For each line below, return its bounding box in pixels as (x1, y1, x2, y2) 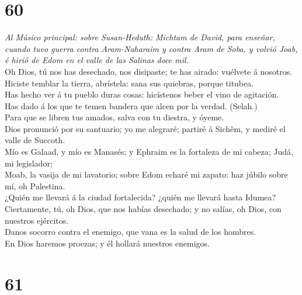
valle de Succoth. (5, 134, 65, 146)
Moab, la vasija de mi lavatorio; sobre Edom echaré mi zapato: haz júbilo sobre (5, 168, 288, 181)
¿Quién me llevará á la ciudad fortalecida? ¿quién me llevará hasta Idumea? (5, 191, 276, 203)
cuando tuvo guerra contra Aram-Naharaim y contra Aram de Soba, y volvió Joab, (5, 42, 298, 54)
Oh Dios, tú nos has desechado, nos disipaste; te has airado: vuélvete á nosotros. (5, 65, 293, 77)
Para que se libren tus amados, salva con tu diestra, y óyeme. (5, 111, 224, 123)
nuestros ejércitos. (5, 214, 69, 226)
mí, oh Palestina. (5, 179, 65, 192)
